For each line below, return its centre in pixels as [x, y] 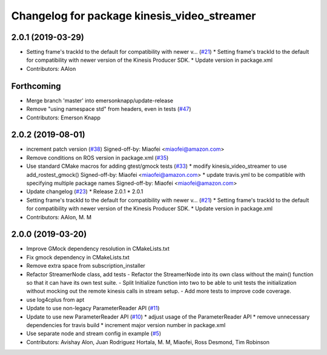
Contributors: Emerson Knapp [64, 118]
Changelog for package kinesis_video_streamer [134, 16]
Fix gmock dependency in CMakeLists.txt [78, 257]
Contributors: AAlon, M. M [59, 217]
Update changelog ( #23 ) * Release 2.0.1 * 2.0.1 [85, 191]
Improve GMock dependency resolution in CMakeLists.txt [98, 249]
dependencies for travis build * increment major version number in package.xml [126, 325]
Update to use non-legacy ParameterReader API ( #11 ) [93, 308]
